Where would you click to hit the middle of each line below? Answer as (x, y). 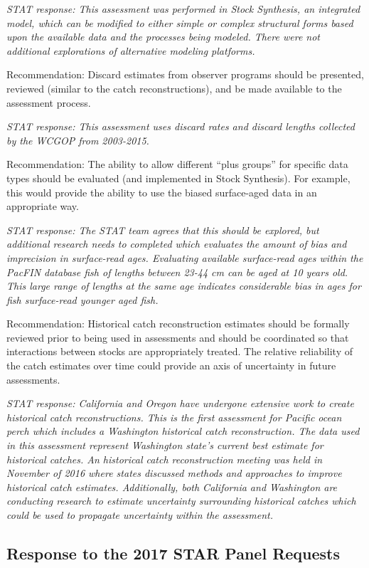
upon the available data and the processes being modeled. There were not (164, 37)
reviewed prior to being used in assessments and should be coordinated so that (178, 337)
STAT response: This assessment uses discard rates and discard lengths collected (181, 126)
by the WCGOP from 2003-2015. (78, 140)
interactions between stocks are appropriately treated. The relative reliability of (180, 351)
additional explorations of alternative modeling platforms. (131, 50)
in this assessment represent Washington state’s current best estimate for (165, 445)
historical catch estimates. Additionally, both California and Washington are (172, 487)
